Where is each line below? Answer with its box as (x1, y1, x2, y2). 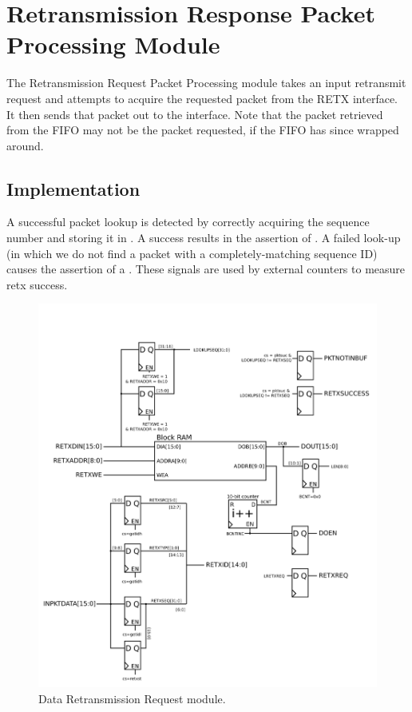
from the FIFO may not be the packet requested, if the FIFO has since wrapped (6, 121, 399, 138)
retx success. (6, 276, 68, 292)
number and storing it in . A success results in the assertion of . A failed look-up (6, 229, 401, 246)
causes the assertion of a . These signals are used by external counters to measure (6, 261, 406, 277)
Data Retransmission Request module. (38, 690, 226, 706)
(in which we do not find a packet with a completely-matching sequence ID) (6, 245, 378, 261)
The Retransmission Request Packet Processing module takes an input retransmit (6, 74, 406, 91)
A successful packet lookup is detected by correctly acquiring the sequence (6, 213, 370, 230)
